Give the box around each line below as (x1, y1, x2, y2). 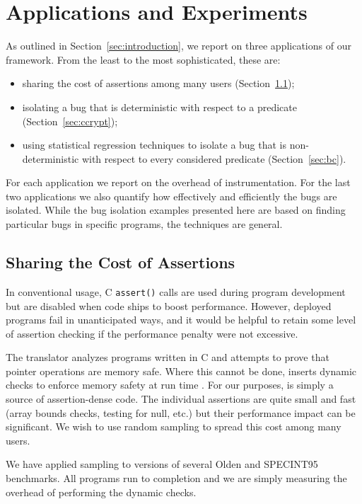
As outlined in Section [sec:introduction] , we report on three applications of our (6, 38, 351, 53)
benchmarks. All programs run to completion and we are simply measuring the (6, 471, 347, 486)
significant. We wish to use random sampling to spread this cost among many (6, 419, 341, 434)
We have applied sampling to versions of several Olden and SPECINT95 (6, 457, 318, 471)
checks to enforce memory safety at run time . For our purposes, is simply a (6, 377, 334, 392)
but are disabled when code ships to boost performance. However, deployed (6, 298, 332, 313)
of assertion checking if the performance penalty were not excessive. (6, 326, 298, 340)
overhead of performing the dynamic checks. (6, 484, 197, 499)
